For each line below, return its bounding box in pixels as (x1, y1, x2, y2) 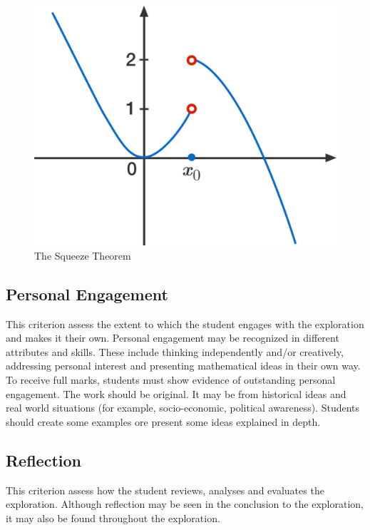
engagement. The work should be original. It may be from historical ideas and (6, 386, 346, 401)
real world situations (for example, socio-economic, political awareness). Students (6, 400, 360, 415)
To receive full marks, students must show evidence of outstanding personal (6, 372, 336, 387)
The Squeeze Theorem (34, 248, 131, 263)
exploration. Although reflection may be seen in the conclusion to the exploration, (6, 496, 364, 511)
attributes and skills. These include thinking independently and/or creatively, (6, 344, 344, 359)
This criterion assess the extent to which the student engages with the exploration (6, 316, 364, 331)
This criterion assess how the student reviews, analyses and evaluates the (6, 482, 324, 497)
